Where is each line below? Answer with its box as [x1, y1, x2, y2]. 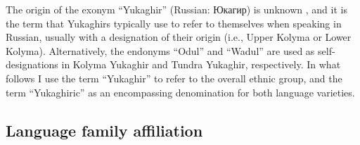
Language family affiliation [6, 119, 203, 141]
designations [6, 57, 58, 72]
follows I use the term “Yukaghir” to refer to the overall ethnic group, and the [6, 70, 342, 85]
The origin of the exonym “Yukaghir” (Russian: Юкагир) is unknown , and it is [6, 2, 347, 16]
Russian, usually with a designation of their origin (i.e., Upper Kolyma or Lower [6, 30, 352, 44]
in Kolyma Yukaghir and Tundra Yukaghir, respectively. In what [61, 57, 341, 72]
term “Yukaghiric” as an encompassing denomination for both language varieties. [6, 84, 355, 99]
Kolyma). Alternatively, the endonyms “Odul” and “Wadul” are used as [6, 43, 315, 58]
